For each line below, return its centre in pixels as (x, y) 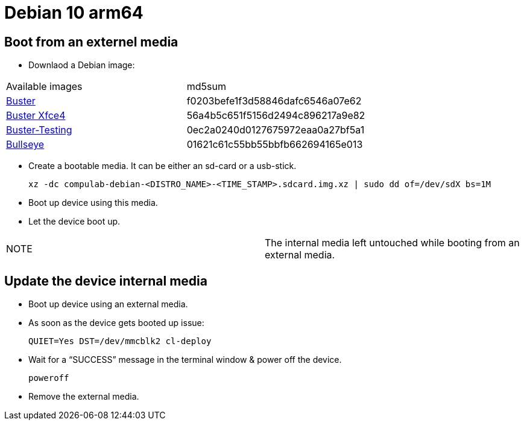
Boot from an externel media (91, 42)
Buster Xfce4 (36, 116)
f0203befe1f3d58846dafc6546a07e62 (274, 101)
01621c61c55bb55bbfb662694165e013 (275, 145)
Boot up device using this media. (93, 203)
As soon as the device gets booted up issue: (116, 323)
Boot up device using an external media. (108, 304)
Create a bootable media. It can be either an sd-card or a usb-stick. (163, 166)
